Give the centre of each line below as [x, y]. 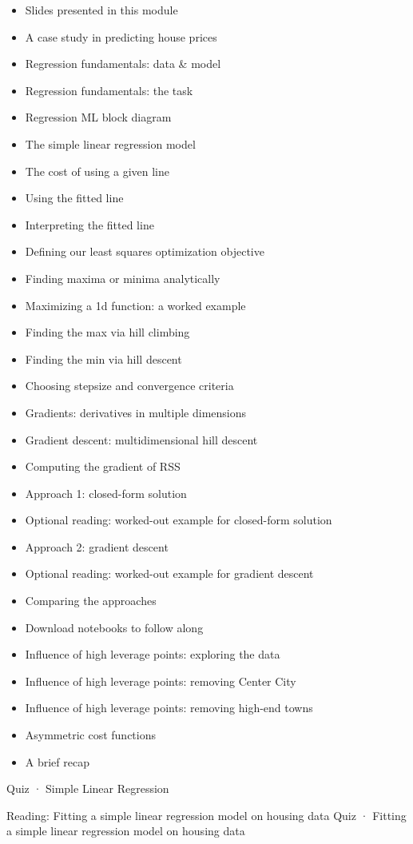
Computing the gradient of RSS [103, 466]
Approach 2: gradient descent [97, 546]
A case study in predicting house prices [121, 36]
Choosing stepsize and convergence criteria [129, 386]
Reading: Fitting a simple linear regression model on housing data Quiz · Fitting [206, 815]
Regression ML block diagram [98, 117]
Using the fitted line [74, 198]
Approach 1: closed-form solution [106, 493]
